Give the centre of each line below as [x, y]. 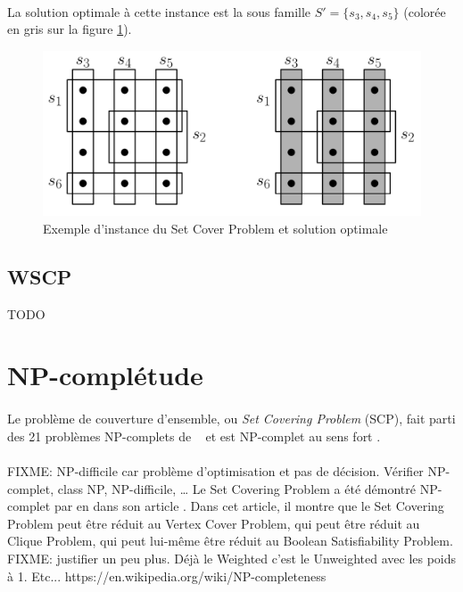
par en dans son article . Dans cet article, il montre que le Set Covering [249, 506]
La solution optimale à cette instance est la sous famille [159, 11]
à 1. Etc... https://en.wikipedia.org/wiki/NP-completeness [167, 576]
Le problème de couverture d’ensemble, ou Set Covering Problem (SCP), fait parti [231, 419]
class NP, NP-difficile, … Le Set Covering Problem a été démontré [236, 488]
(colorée [425, 11]
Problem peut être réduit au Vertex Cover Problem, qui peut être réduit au [214, 523]
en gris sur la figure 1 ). [70, 29]
